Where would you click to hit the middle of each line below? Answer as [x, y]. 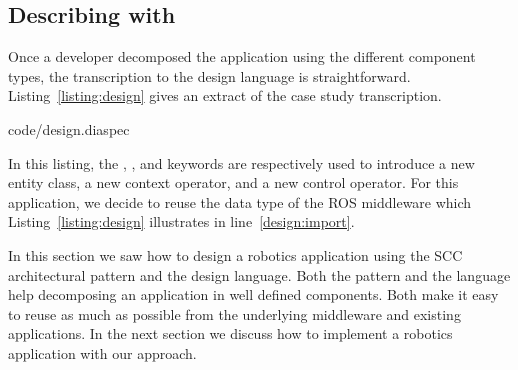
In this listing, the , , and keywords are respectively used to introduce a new [241, 162]
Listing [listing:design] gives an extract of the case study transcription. [225, 95]
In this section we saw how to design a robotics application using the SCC [235, 254]
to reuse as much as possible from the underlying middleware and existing [234, 313]
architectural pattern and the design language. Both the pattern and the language [259, 274]
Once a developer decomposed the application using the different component [242, 56]
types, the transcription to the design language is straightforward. [209, 75]
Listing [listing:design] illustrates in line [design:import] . [181, 221]
